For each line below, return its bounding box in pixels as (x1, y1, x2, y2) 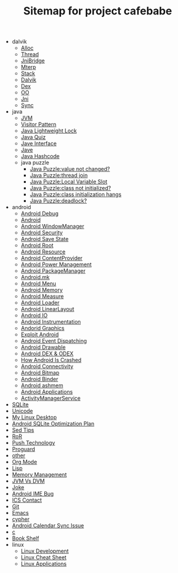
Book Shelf (11, 535, 40, 542)
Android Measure (20, 292, 64, 300)
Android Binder (20, 376, 59, 383)
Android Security (20, 229, 63, 236)
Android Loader (20, 299, 60, 306)
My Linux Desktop (11, 414, 57, 421)
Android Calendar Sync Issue (11, 522, 85, 529)
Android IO (20, 312, 48, 319)
